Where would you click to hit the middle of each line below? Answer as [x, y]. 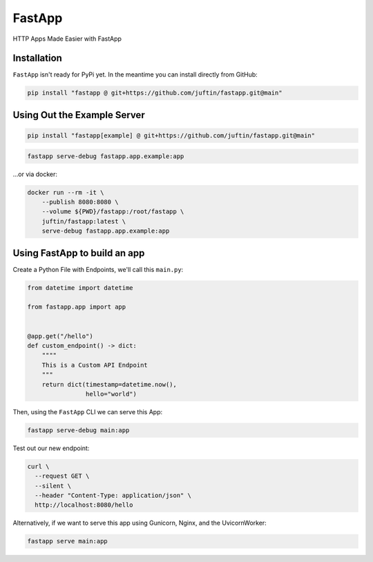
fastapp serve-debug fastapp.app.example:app [106, 156]
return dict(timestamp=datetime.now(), [109, 384]
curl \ [38, 466]
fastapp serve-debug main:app [78, 430]
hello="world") [111, 394]
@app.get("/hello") [60, 336]
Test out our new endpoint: [51, 448]
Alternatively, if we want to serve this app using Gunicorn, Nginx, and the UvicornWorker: [140, 523]
